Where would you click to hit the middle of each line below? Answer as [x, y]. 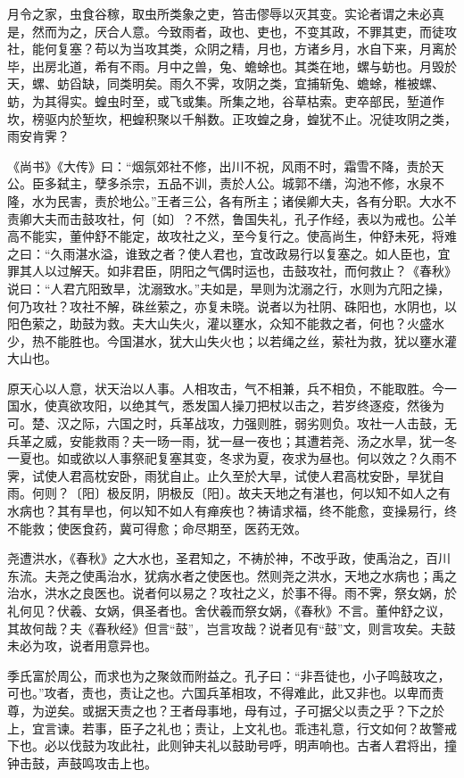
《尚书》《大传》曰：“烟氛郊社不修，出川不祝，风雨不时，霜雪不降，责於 [220, 166]
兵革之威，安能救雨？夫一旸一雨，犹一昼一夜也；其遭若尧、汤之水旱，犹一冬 [232, 440]
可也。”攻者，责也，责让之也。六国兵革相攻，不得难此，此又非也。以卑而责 [226, 693]
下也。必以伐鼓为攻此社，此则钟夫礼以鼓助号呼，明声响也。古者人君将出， [226, 745]
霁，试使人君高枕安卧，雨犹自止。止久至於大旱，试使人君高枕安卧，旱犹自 [226, 475]
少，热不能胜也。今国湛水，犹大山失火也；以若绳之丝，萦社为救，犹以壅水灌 [232, 340]
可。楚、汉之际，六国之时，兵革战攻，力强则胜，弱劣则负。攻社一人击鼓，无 [232, 423]
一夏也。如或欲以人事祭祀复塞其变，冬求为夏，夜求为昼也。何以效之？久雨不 [232, 458]
